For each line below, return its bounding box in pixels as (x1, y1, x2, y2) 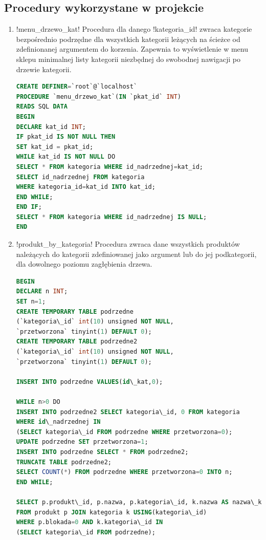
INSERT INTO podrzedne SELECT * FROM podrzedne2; (16, 448, 189, 456)
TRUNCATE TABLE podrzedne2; (16, 458, 112, 466)
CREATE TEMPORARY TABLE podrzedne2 (16, 338, 138, 345)
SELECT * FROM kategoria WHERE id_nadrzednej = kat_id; (16, 163, 203, 170)
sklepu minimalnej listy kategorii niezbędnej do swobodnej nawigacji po (16, 53, 240, 64)
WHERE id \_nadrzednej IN (16, 418, 101, 426)
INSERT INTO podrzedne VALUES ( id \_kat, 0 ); (16, 378, 163, 385)
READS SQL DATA (16, 103, 68, 111)
